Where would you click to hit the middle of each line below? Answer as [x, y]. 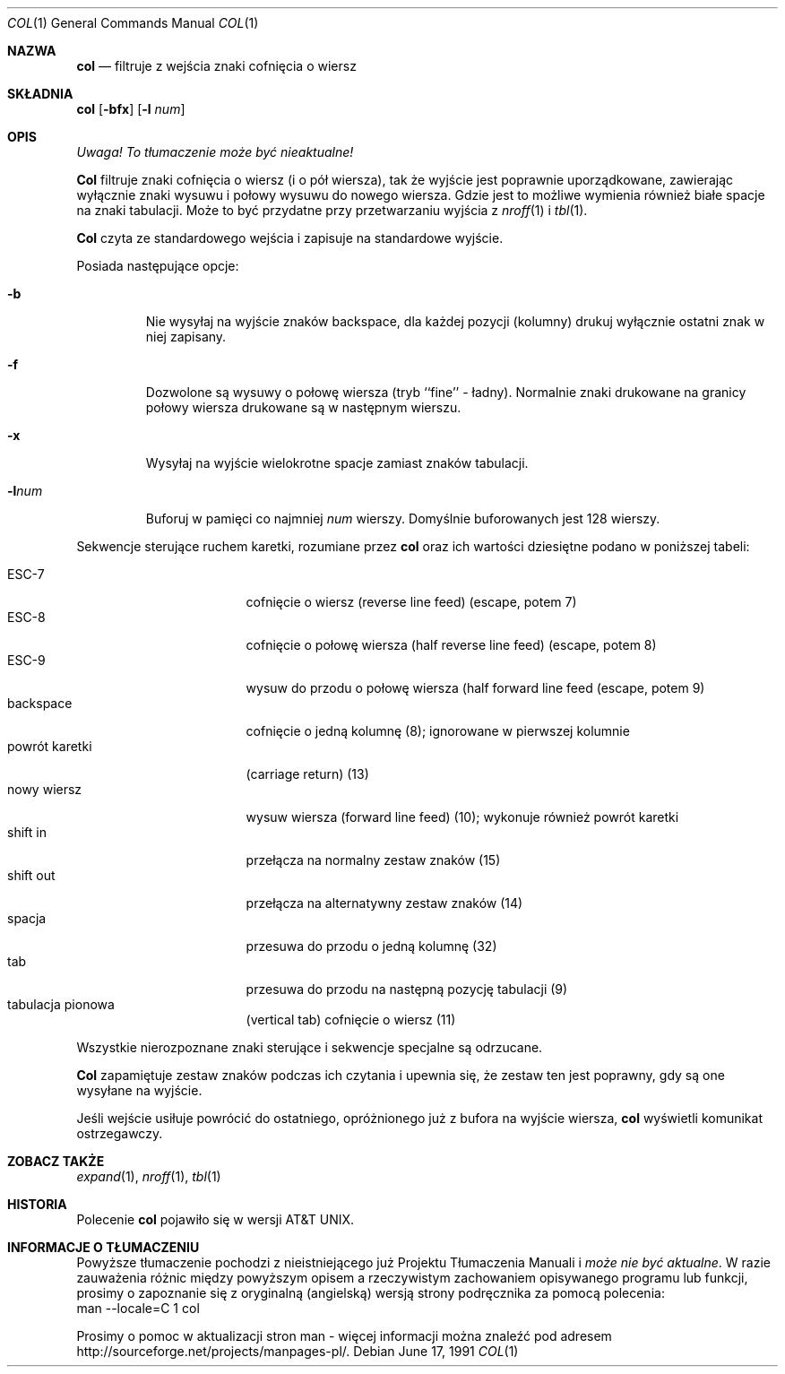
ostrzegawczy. [120, 1133]
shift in [27, 832]
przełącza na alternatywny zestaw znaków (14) [384, 903]
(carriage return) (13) [307, 774]
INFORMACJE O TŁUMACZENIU [104, 1247]
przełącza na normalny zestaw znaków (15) [373, 860]
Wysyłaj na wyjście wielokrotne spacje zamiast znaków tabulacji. [337, 463]
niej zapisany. [186, 337]
